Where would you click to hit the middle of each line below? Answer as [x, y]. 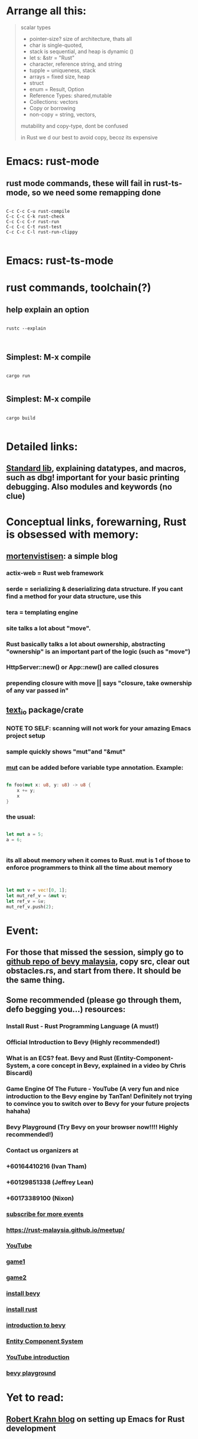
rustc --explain [26, 328]
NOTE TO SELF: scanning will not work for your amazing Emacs [99, 728]
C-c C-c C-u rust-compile [38, 211]
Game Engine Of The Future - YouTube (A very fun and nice [92, 1089]
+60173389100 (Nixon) [40, 1198]
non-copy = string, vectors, [63, 114]
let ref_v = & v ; [26, 901]
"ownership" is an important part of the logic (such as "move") [98, 652]
